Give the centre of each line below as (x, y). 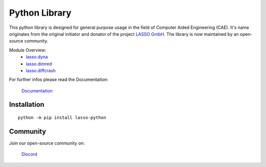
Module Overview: (28, 50)
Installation (27, 105)
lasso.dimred (39, 64)
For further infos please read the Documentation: (59, 80)
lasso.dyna (37, 57)
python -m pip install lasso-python (62, 118)
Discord (29, 154)
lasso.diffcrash (41, 71)
